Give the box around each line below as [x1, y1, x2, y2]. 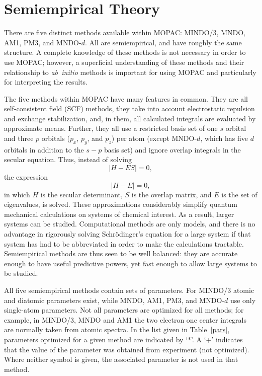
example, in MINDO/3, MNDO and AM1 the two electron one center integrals [4, 314, 247, 325]
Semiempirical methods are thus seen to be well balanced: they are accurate [4, 248, 238, 259]
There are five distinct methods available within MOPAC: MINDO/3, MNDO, [4, 27, 245, 38]
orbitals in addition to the [4, 144, 84, 155]
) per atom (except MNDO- [111, 133, 197, 143]
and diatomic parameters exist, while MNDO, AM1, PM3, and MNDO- [4, 294, 224, 305]
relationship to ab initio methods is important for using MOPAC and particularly [4, 66, 256, 77]
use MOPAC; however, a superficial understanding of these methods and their [4, 56, 244, 67]
